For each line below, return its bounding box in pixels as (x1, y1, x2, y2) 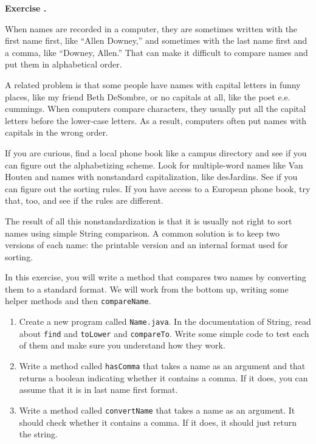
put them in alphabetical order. (5, 58, 122, 71)
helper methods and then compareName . (5, 294, 151, 307)
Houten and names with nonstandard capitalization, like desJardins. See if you (5, 170, 298, 183)
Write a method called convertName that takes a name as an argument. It (19, 403, 295, 416)
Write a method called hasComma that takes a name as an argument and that (19, 359, 306, 372)
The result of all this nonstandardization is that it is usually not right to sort (5, 214, 292, 227)
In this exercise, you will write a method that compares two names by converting (5, 271, 306, 283)
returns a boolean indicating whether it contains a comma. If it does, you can (19, 371, 308, 384)
